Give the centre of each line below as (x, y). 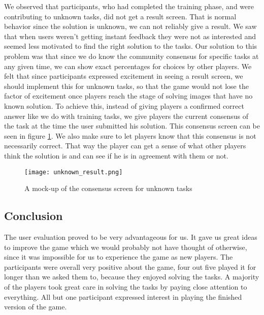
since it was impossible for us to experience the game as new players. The (119, 257)
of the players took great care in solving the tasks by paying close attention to (126, 286)
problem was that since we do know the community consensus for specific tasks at (131, 56)
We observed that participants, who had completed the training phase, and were (129, 6)
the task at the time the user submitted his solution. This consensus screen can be (132, 126)
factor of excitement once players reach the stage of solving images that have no (128, 96)
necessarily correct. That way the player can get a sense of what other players (125, 146)
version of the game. (36, 307)
